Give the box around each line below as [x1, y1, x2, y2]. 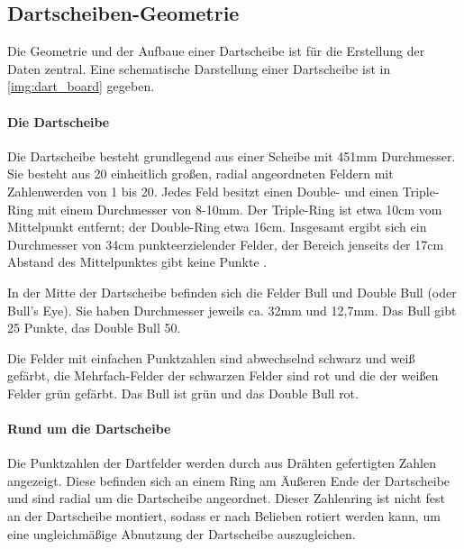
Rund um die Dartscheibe [7, 419, 171, 438]
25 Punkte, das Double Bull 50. [7, 318, 181, 337]
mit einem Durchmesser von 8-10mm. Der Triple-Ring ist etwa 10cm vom [37, 199, 442, 218]
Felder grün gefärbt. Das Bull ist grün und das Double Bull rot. [7, 383, 359, 402]
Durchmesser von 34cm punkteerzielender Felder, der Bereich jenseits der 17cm [7, 234, 444, 253]
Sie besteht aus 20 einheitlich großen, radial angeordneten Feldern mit [7, 164, 394, 183]
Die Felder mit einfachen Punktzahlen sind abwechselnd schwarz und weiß [7, 348, 415, 367]
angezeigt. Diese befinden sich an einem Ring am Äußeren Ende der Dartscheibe [7, 471, 450, 490]
